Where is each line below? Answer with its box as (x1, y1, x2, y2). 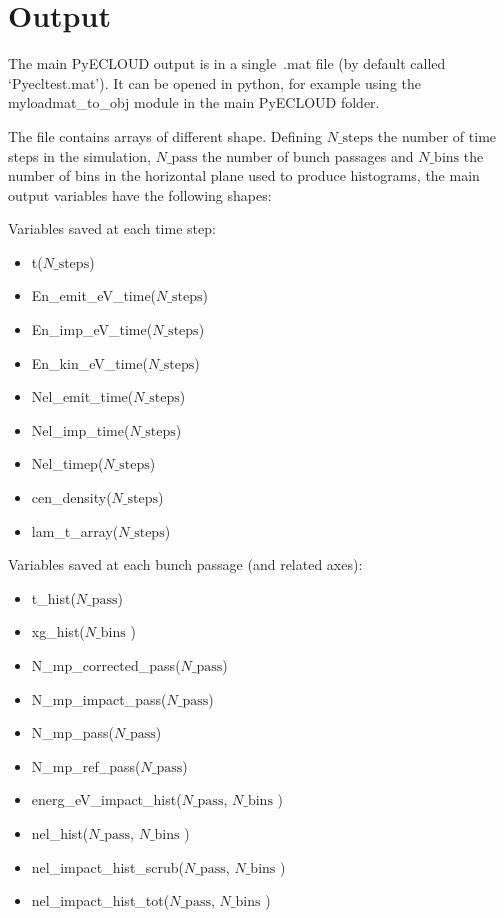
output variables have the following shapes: (8, 184, 272, 205)
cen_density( (31, 487, 112, 508)
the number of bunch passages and (202, 145, 414, 166)
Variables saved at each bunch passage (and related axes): (8, 554, 363, 575)
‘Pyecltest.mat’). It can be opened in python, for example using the (8, 72, 422, 93)
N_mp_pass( (31, 722, 115, 743)
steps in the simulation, (8, 145, 151, 166)
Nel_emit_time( (31, 386, 134, 407)
